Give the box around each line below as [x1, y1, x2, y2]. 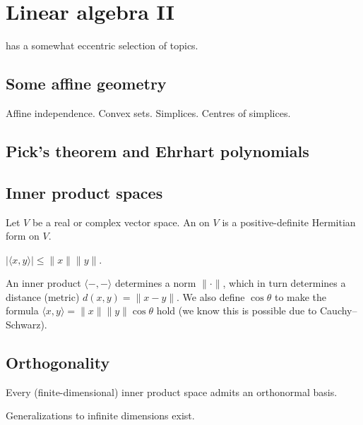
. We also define [177, 289, 245, 304]
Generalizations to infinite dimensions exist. [6, 408, 195, 423]
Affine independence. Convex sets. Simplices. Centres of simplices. [6, 105, 291, 120]
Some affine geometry [6, 73, 167, 94]
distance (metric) [6, 289, 80, 304]
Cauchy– [319, 303, 357, 318]
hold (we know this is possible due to [156, 303, 317, 318]
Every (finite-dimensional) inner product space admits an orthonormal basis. [6, 384, 338, 399]
